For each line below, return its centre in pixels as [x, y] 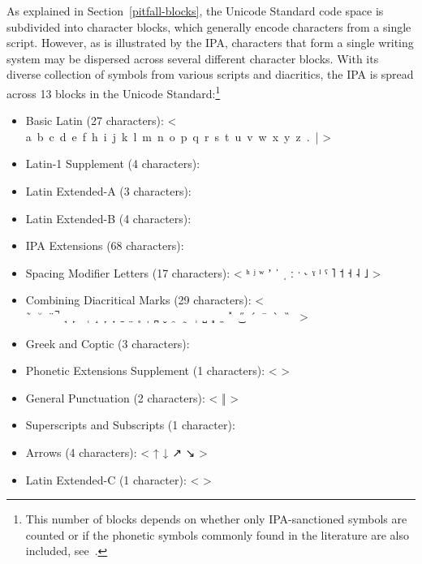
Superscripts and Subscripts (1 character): [130, 425]
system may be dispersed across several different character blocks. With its [193, 58]
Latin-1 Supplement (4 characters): [113, 164]
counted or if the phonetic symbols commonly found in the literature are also [217, 534]
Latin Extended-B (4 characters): [108, 218]
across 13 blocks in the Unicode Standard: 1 [114, 92]
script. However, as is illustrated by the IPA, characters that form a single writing [210, 43]
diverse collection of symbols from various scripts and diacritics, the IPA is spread [210, 74]
